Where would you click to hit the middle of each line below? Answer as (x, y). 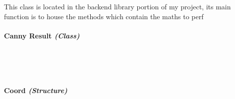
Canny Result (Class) (42, 35)
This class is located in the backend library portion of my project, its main (117, 6)
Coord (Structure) (36, 90)
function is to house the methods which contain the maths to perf (104, 16)
